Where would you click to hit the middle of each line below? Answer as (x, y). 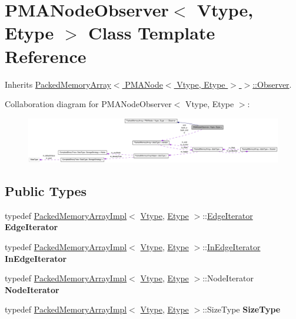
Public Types (46, 191)
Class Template (152, 33)
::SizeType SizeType (242, 309)
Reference (46, 56)
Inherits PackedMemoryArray (58, 84)
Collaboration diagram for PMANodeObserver (88, 104)
